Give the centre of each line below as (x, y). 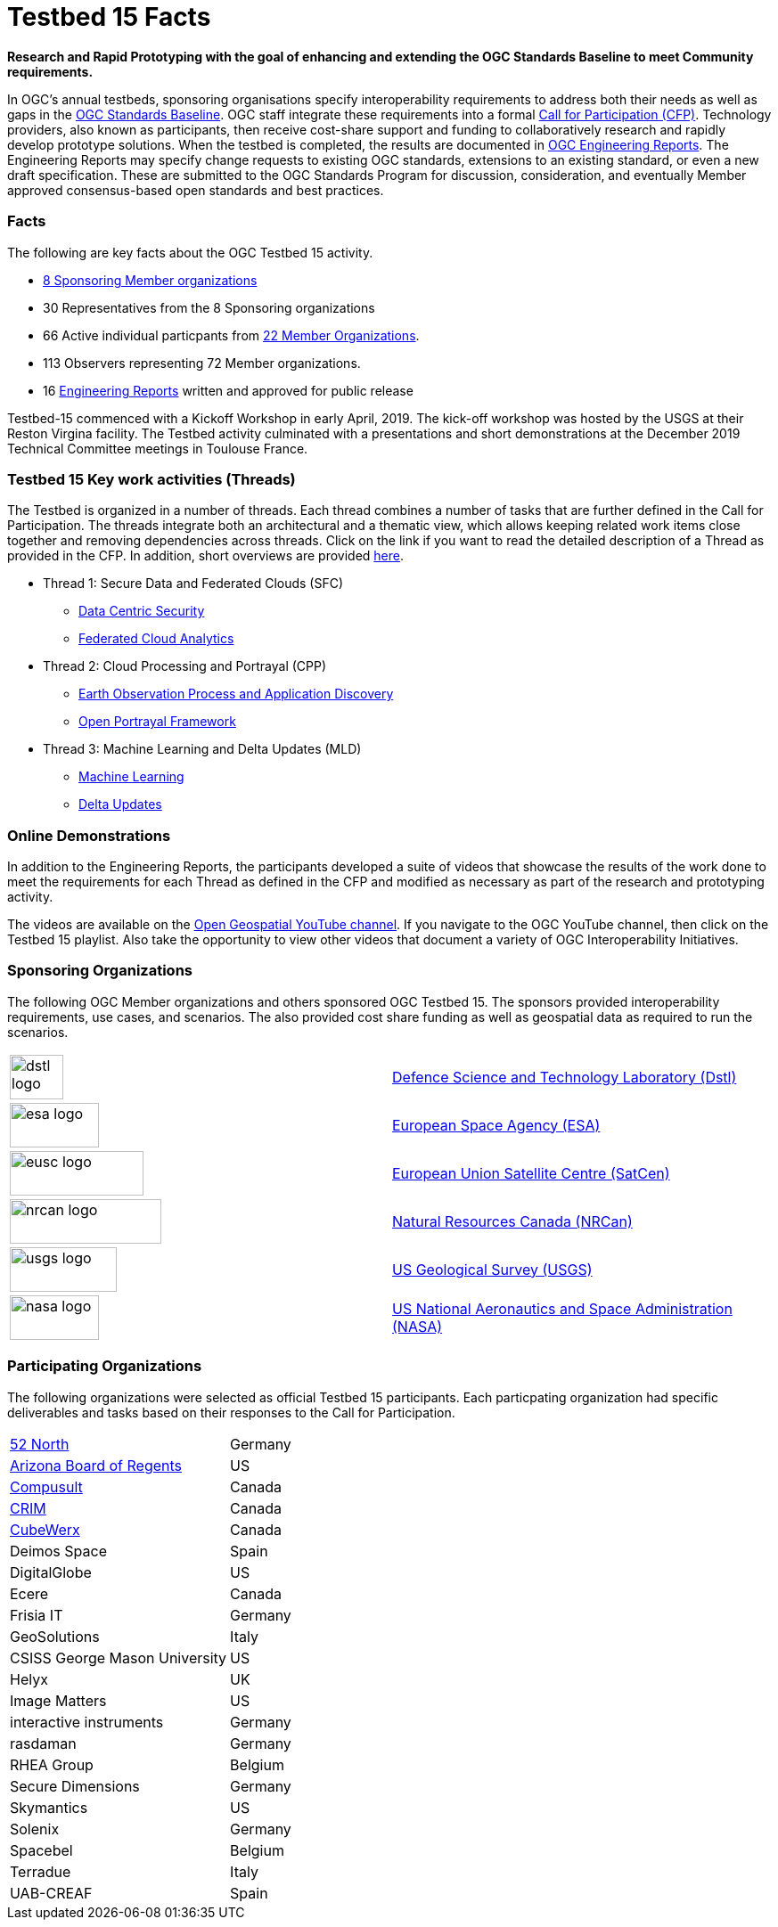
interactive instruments (87, 1722)
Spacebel (41, 1850)
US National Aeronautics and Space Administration (562, 1308)
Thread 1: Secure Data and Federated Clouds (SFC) (193, 584)
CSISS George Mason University (119, 1658)
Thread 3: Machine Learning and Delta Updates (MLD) (202, 749)
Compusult (46, 1486)
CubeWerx (45, 1529)
